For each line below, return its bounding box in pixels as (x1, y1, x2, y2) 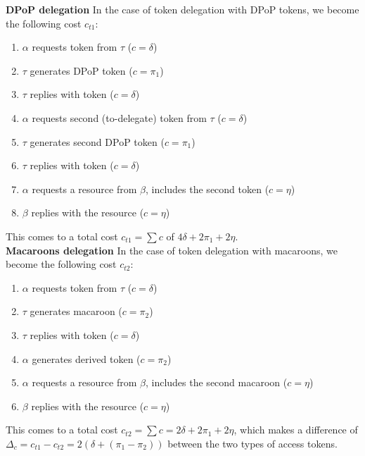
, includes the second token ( (145, 181, 269, 196)
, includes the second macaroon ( (145, 375, 288, 390)
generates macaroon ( (30, 304, 122, 319)
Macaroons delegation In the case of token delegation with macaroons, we (6, 242, 338, 257)
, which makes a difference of (233, 422, 358, 437)
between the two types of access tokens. (167, 436, 338, 450)
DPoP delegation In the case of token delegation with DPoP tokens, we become (6, 2, 359, 16)
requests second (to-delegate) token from (32, 110, 207, 125)
